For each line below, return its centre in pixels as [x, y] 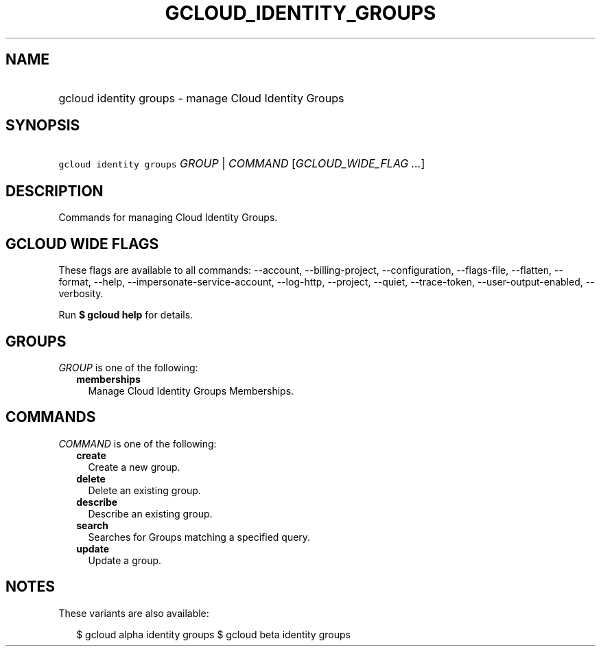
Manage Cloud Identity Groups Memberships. [191, 391]
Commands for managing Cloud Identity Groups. [168, 218]
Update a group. [125, 560]
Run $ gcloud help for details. [126, 315]
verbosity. [81, 294]
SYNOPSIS [43, 126]
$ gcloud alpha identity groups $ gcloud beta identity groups [213, 634]
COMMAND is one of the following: [138, 443]
